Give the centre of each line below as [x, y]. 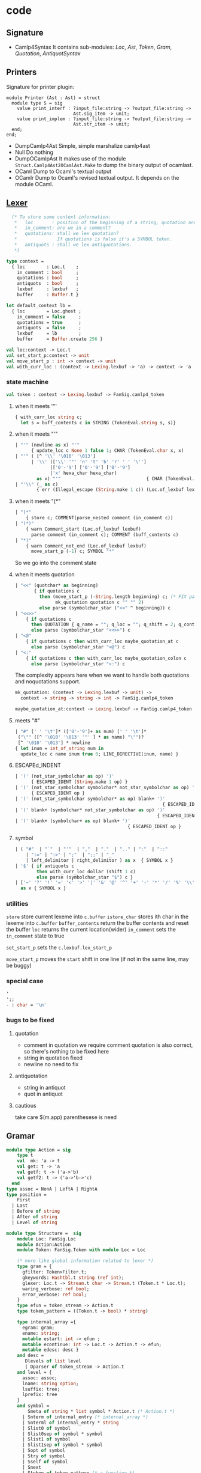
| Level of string [35, 1222]
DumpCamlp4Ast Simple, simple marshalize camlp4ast [83, 145]
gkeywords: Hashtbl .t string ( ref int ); [73, 1278]
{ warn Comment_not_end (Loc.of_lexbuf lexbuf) [86, 546]
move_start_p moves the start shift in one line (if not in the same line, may [98, 959]
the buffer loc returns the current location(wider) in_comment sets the [91, 930]
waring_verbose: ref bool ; [56, 1289]
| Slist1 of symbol [46, 1439]
